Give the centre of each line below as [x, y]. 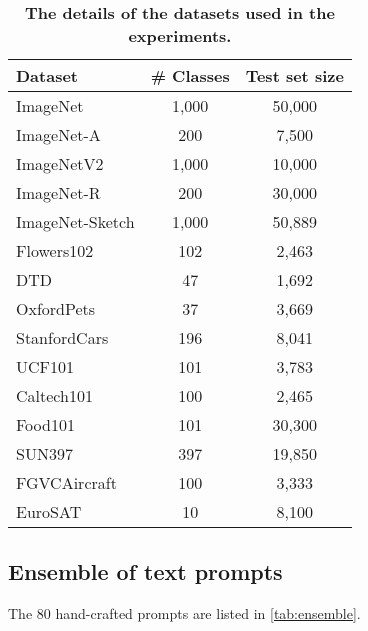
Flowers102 [55, 250]
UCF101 [45, 366]
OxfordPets [56, 308]
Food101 [45, 424]
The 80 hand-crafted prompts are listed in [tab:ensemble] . [184, 613]
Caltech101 [54, 395]
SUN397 [44, 453]
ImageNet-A [58, 134]
